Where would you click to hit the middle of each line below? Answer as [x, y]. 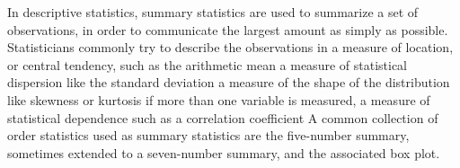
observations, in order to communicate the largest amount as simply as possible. [228, 29]
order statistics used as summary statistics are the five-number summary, [208, 135]
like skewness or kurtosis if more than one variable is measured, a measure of [219, 99]
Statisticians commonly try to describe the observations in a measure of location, [230, 47]
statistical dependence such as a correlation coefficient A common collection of [223, 117]
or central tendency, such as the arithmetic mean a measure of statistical [207, 64]
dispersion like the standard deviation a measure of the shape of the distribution [229, 82]
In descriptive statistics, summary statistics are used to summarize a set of [213, 12]
